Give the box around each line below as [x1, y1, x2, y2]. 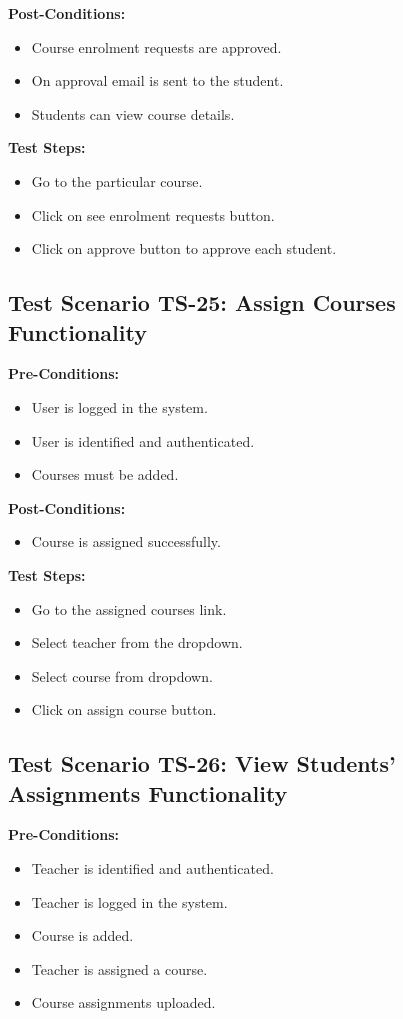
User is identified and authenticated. [31, 430, 255, 451]
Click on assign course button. [31, 699, 217, 720]
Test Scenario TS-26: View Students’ [8, 748, 396, 779]
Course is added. [31, 925, 134, 946]
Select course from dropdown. [31, 665, 213, 686]
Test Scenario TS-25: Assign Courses [8, 287, 396, 318]
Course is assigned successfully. [31, 531, 221, 552]
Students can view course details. [31, 103, 235, 124]
